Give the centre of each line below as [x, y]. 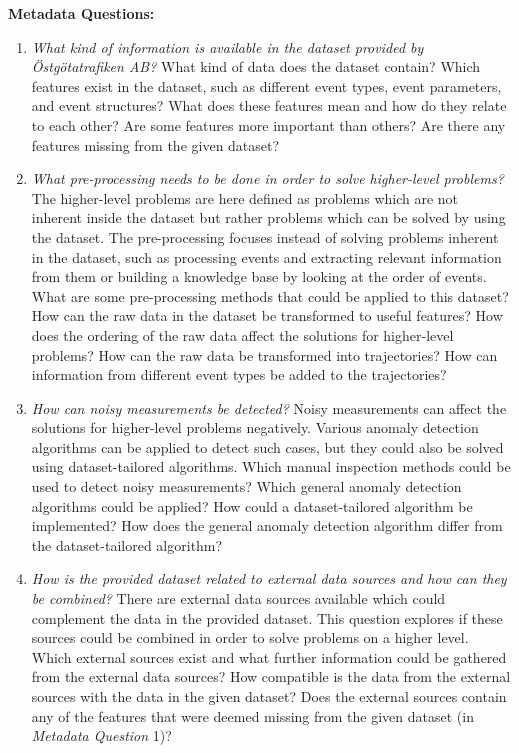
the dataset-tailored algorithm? [127, 544]
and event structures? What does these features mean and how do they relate [269, 105]
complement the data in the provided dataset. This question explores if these [267, 617]
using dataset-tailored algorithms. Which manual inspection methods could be [271, 466]
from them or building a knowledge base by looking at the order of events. [259, 276]
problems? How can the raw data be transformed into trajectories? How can [264, 354]
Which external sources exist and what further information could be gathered [269, 656]
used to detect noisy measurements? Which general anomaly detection [246, 486]
